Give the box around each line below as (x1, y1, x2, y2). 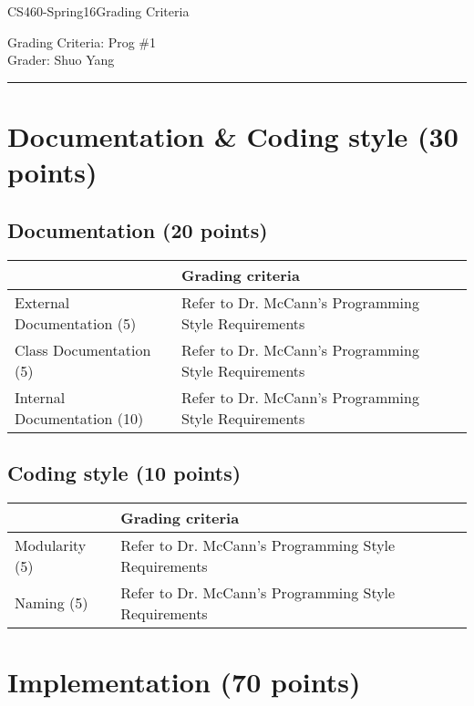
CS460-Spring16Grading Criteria (7, 2, 190, 20)
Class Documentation (15, 338, 151, 360)
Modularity (15, 534, 87, 555)
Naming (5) (15, 592, 88, 614)
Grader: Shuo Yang (7, 50, 115, 69)
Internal (15, 386, 66, 408)
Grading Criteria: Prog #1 (7, 32, 157, 51)
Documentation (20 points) (7, 215, 268, 244)
